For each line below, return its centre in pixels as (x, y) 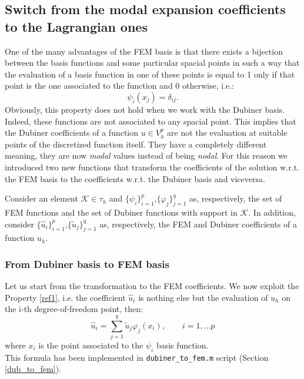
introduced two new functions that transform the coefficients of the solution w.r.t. (152, 167)
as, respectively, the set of (236, 198)
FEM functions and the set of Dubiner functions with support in (121, 212)
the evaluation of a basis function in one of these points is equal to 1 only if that (150, 74)
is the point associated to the (91, 345)
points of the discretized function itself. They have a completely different (136, 144)
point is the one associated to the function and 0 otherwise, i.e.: (120, 85)
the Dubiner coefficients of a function (72, 133)
